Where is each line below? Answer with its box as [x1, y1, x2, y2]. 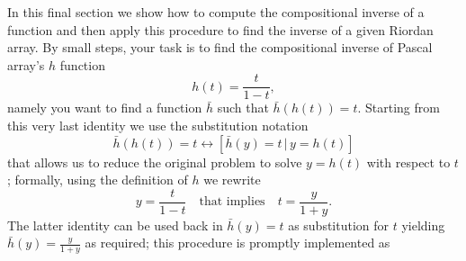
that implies [199, 195, 265, 209]
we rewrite [203, 170, 261, 189]
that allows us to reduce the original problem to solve [7, 152, 302, 171]
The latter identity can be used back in [7, 215, 223, 234]
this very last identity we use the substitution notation [7, 116, 309, 135]
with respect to [366, 152, 451, 171]
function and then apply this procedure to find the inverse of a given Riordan [7, 20, 434, 39]
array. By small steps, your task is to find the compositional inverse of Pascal [7, 38, 433, 57]
